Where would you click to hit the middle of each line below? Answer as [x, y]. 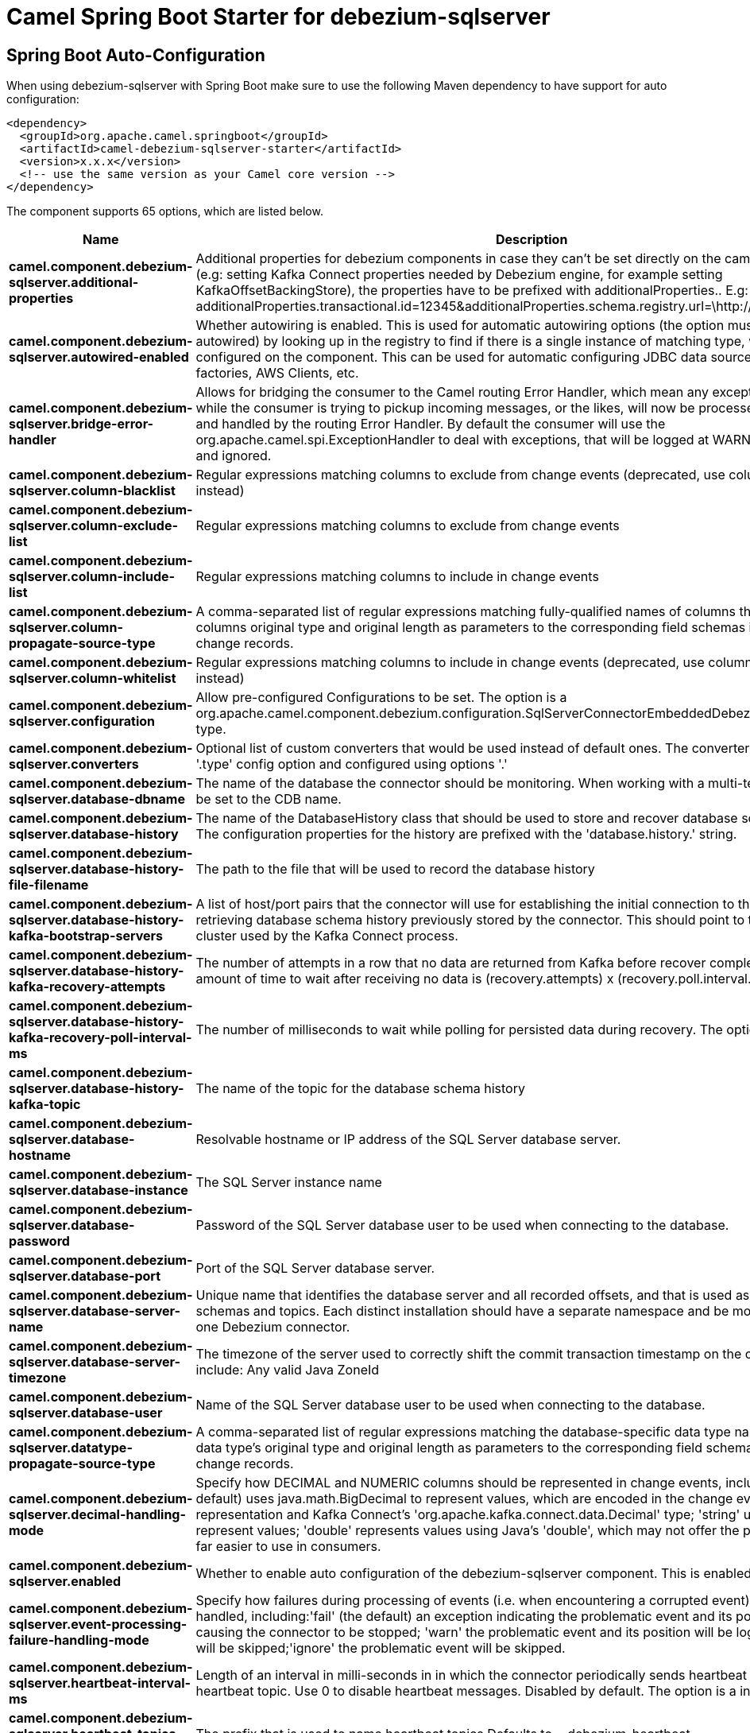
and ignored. [234, 456]
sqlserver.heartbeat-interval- [100, 1683]
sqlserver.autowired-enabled [99, 357]
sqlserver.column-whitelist [93, 678]
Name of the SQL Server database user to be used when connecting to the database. [450, 1405]
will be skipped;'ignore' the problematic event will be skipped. [381, 1648]
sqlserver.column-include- [92, 577]
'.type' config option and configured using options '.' [352, 764]
